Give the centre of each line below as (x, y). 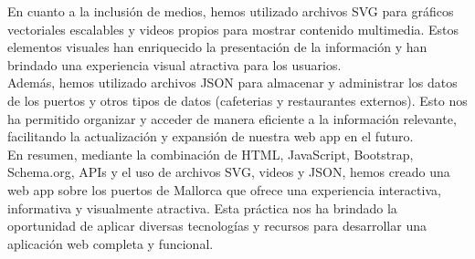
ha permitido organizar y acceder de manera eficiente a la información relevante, (232, 118)
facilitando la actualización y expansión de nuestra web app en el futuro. (211, 136)
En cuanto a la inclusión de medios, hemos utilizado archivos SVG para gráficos (231, 11)
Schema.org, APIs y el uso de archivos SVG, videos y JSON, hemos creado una (229, 172)
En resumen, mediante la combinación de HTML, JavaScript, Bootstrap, (211, 154)
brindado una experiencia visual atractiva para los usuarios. (174, 64)
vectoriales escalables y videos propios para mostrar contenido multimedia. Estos (233, 29)
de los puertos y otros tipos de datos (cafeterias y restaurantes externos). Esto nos (237, 100)
